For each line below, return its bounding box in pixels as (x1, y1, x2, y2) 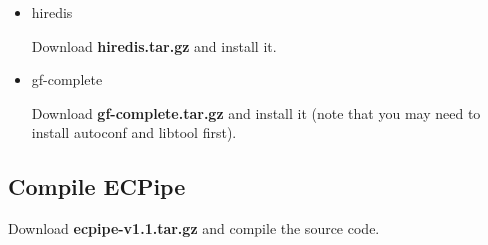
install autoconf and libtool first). (31, 122, 237, 143)
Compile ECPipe (8, 171, 186, 202)
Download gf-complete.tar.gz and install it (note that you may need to (31, 102, 481, 123)
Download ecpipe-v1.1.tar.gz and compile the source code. (8, 218, 380, 239)
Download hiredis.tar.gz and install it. (31, 35, 277, 56)
